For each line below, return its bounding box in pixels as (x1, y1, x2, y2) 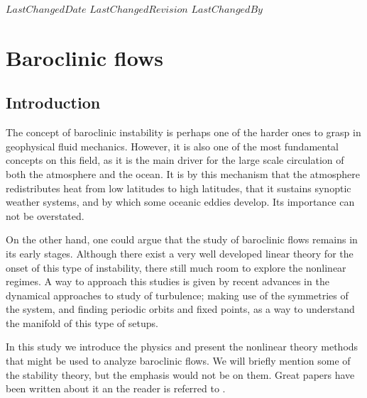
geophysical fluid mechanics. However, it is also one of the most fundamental (6, 138, 339, 153)
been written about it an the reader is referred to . (6, 381, 226, 396)
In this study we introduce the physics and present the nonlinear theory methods (6, 339, 358, 354)
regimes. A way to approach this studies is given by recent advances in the (6, 274, 329, 289)
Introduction (6, 92, 101, 114)
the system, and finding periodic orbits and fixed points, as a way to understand (6, 302, 355, 316)
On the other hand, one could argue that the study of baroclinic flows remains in (6, 232, 358, 247)
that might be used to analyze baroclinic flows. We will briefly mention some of (6, 353, 351, 368)
